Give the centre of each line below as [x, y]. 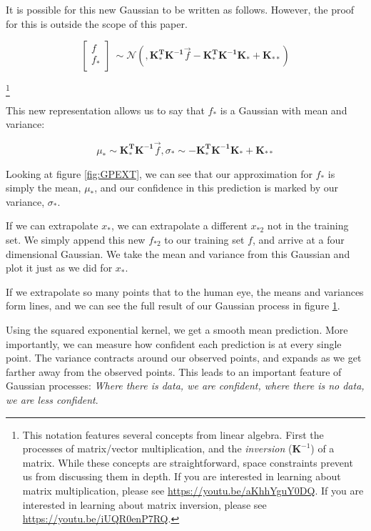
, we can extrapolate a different [179, 225]
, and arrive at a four [298, 240]
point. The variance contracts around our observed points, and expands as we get [184, 358]
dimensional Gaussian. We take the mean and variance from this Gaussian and [178, 253]
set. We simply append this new [76, 240]
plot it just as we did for [59, 268]
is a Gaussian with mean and [284, 110]
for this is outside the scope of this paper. [97, 23]
